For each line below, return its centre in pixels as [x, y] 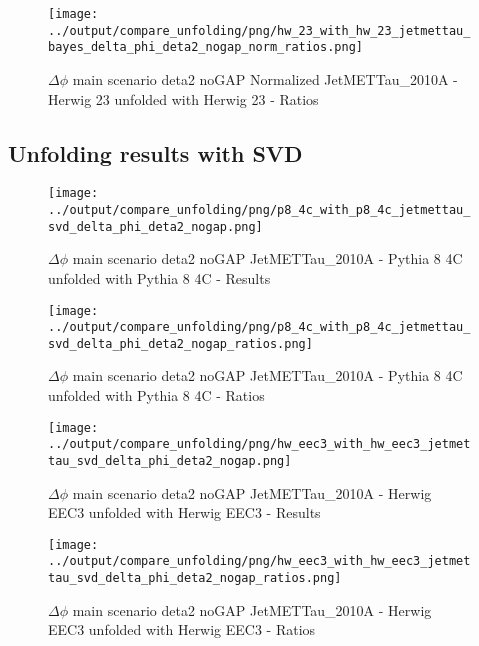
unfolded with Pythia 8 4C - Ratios [156, 395]
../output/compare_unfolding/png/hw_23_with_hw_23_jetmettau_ [259, 30]
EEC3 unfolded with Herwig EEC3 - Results [184, 512]
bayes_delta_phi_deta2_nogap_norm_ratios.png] [205, 47]
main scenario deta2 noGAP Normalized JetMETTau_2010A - [265, 78]
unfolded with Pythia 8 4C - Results [159, 277]
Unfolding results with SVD [155, 152]
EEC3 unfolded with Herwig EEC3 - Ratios [182, 629]
